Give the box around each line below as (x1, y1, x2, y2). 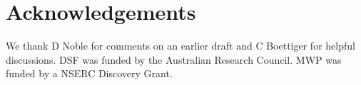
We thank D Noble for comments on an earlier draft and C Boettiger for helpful (6, 38, 355, 53)
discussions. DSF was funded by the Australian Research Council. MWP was (6, 52, 342, 67)
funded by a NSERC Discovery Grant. (6, 66, 173, 81)
